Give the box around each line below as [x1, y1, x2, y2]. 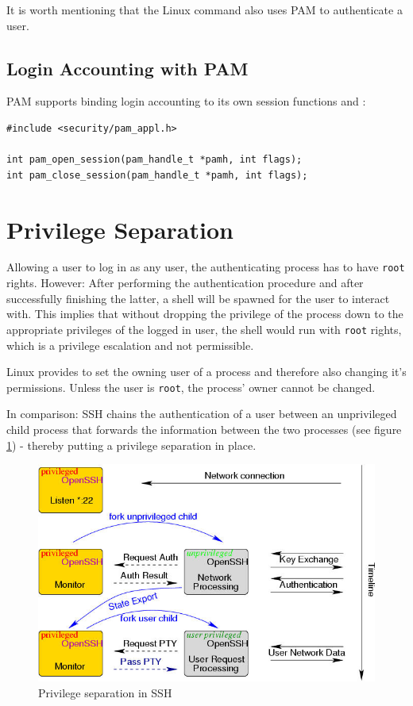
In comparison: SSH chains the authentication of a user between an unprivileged [6, 405, 397, 422]
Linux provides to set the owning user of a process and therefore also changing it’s [6, 363, 407, 380]
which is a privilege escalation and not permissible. [6, 336, 254, 353]
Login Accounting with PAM [6, 56, 249, 80]
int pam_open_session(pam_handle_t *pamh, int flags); [6, 154, 303, 166]
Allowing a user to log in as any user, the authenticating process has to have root [6, 259, 405, 275]
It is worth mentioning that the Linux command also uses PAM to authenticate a [6, 2, 403, 17]
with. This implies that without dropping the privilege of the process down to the [6, 305, 403, 322]
